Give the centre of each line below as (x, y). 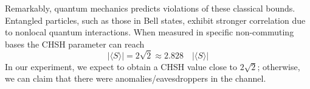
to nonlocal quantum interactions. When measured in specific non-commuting (150, 32)
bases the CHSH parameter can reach (75, 44)
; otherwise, (279, 66)
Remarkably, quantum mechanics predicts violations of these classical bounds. (150, 8)
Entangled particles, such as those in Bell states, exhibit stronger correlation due (155, 20)
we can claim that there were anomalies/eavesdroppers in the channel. (136, 78)
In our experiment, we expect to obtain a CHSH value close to (121, 66)
